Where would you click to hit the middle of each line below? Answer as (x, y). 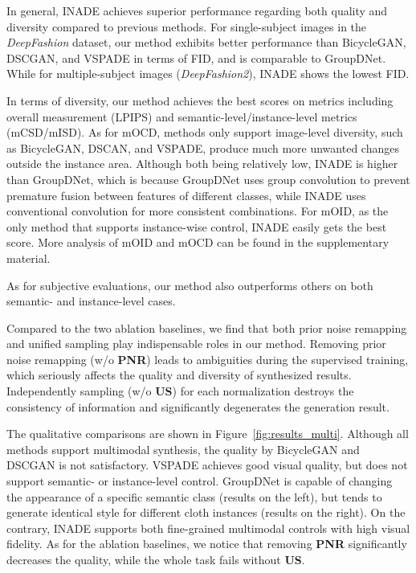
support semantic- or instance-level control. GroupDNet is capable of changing (200, 481)
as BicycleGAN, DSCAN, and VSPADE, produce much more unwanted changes (203, 147)
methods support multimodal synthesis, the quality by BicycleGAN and (183, 449)
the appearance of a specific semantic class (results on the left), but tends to (194, 496)
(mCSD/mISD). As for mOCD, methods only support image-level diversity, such (205, 132)
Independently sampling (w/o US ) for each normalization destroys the (180, 391)
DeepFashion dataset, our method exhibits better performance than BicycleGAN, (206, 42)
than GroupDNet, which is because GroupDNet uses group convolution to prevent (208, 179)
